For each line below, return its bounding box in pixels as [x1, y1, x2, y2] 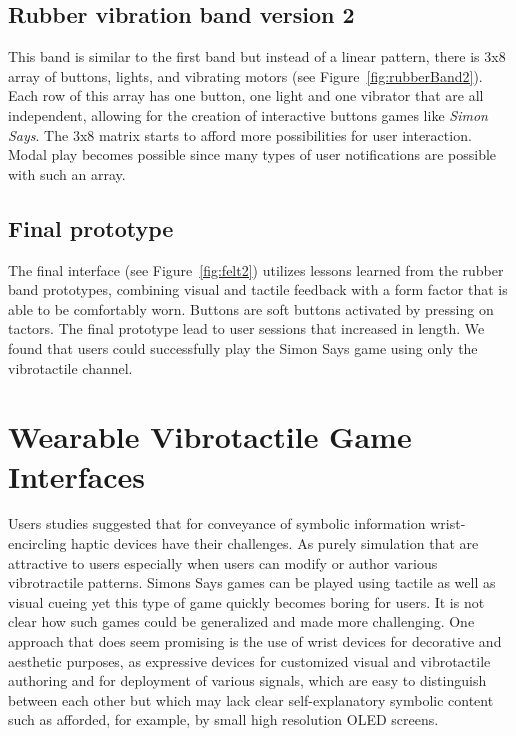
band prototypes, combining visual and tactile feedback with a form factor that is [8, 279, 508, 300]
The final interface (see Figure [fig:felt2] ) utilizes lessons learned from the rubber [8, 259, 504, 280]
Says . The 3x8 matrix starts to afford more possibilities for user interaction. [8, 124, 472, 145]
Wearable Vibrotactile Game [8, 416, 412, 457]
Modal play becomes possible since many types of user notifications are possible [8, 144, 497, 165]
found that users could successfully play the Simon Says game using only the [8, 337, 478, 358]
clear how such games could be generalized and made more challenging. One [8, 611, 475, 632]
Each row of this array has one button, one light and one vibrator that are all [8, 85, 484, 106]
